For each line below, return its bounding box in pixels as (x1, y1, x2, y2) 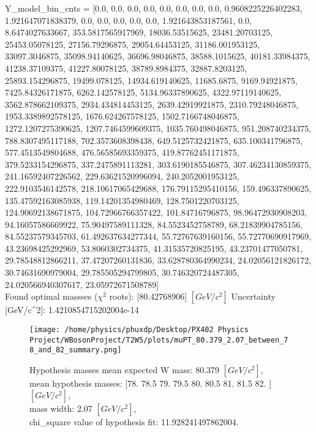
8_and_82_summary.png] (29, 346, 122, 355)
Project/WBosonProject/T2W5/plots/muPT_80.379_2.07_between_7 (29, 335, 288, 344)
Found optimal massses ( (5, 290, 98, 303)
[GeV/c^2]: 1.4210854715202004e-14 (5, 303, 139, 316)
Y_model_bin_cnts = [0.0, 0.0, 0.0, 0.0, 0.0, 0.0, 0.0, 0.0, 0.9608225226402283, (5, 2, 303, 14)
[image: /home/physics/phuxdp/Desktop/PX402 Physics (29, 325, 249, 334)
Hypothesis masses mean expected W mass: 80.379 (29, 363, 220, 376)
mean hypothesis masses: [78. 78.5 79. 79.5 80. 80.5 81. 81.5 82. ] (29, 376, 272, 389)
